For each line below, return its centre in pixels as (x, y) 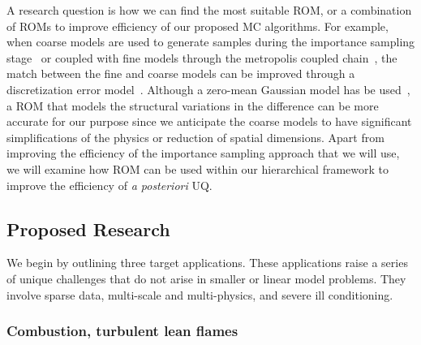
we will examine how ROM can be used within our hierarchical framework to (198, 168)
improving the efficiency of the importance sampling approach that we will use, (203, 153)
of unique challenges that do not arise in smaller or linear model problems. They (206, 278)
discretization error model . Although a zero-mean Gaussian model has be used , (208, 89)
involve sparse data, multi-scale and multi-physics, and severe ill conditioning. (200, 294)
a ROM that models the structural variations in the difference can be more (193, 105)
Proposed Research (88, 229)
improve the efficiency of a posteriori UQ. (110, 185)
